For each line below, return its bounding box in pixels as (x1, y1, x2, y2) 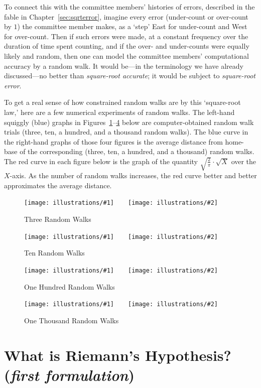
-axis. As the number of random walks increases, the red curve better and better (10, 170, 257, 181)
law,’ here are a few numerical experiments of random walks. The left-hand (4, 106, 235, 117)
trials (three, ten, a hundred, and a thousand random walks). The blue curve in (4, 126, 248, 137)
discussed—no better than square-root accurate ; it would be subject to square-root (4, 70, 255, 81)
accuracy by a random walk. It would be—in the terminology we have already (4, 60, 243, 71)
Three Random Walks (24, 214, 91, 224)
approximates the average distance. (4, 180, 112, 190)
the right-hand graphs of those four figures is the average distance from (4, 136, 223, 147)
